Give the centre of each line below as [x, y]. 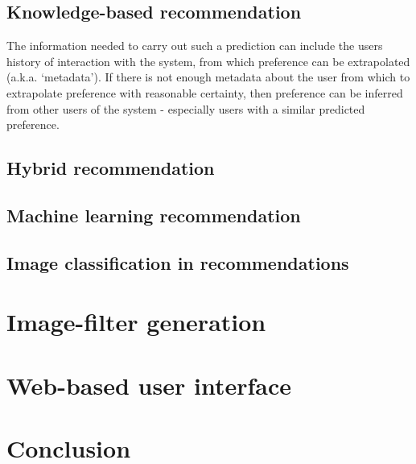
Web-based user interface [149, 385]
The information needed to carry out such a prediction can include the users [195, 46]
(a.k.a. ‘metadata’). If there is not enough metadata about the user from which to [208, 77]
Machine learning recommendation [154, 215]
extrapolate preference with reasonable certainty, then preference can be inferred [205, 92]
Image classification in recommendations [178, 262]
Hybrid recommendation [111, 168]
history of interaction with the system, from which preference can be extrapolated [208, 61]
